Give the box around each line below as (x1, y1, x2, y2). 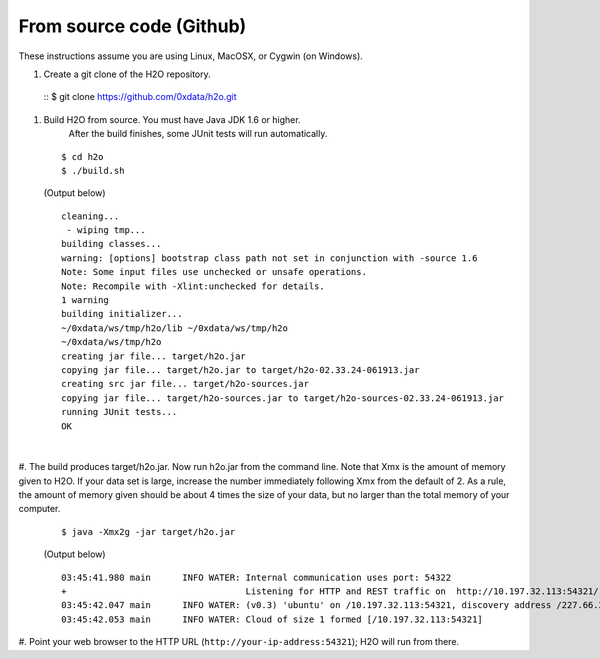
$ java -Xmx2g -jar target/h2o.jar (61, 526, 236, 537)
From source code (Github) (18, 15, 247, 37)
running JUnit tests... (61, 406, 178, 418)
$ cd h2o (61, 151, 104, 162)
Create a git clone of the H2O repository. (43, 68, 212, 80)
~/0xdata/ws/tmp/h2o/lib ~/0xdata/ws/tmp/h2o (61, 322, 289, 334)
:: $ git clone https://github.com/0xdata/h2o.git (43, 91, 237, 103)
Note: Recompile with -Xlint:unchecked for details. (61, 280, 325, 292)
